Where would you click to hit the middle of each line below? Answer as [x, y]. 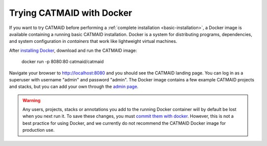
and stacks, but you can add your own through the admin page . [74, 87]
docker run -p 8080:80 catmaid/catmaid [63, 62]
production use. [39, 130]
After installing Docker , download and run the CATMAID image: [73, 50]
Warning [31, 100]
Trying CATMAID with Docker [71, 13]
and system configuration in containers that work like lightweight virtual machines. [93, 41]
